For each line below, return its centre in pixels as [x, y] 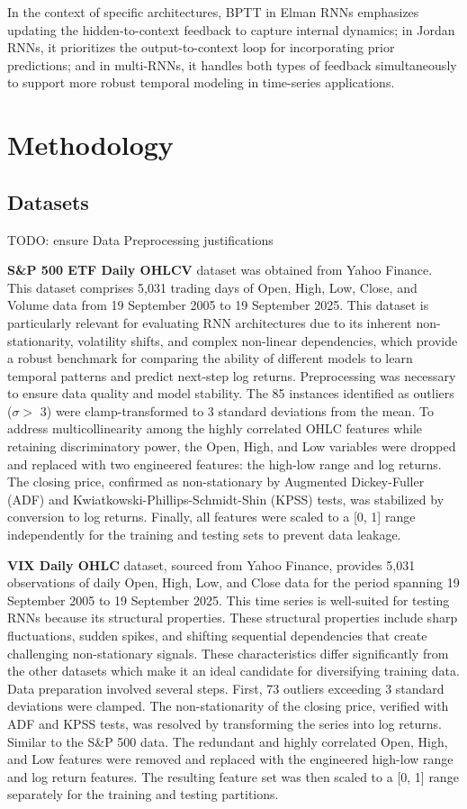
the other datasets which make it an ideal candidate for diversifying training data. [233, 671]
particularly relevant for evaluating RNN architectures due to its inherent [210, 322]
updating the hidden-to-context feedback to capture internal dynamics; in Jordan [231, 29]
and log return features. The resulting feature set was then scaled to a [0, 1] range [233, 776]
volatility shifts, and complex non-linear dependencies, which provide [268, 340]
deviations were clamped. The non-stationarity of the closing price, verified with [228, 706]
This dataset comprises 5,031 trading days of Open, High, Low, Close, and [212, 287]
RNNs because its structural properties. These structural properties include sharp [233, 618]
